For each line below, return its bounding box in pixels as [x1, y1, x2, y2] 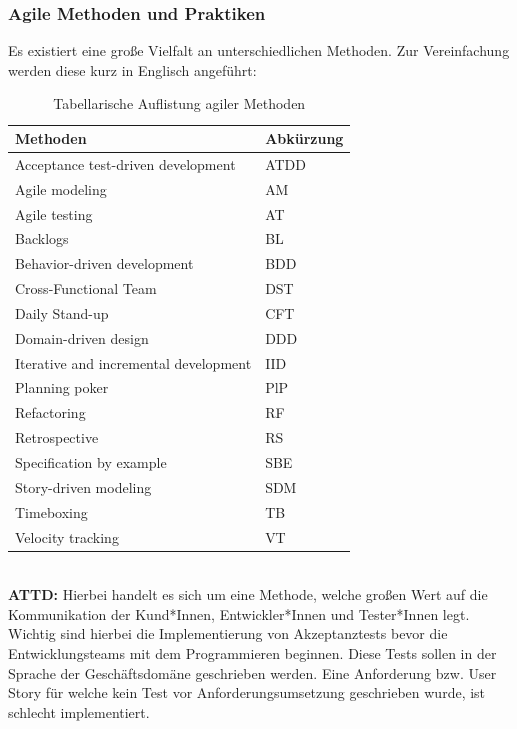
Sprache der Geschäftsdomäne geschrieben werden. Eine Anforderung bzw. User [8, 662, 497, 683]
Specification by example [15, 451, 167, 472]
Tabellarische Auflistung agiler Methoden [53, 93, 306, 114]
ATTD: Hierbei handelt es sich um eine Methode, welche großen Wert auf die [8, 584, 488, 605]
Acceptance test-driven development [15, 153, 236, 174]
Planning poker [15, 377, 109, 398]
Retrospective [15, 427, 99, 448]
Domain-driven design [15, 327, 149, 348]
